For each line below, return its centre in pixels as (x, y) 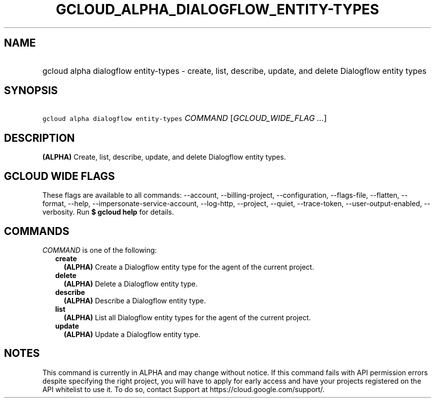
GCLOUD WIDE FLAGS (60, 176)
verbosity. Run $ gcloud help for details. (108, 212)
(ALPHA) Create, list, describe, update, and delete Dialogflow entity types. (164, 157)
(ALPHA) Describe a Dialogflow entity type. (135, 300)
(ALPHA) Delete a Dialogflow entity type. (131, 284)
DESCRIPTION (39, 138)
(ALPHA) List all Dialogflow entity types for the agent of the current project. (187, 317)
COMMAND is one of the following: (100, 250)
